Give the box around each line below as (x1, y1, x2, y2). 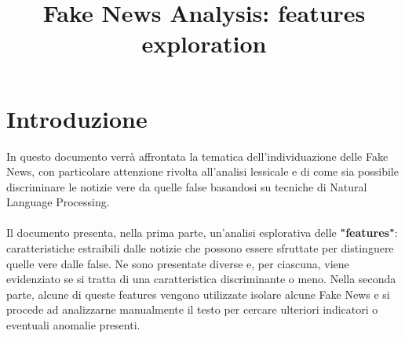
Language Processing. (6, 194, 110, 210)
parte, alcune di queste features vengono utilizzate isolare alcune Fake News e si (6, 285, 390, 302)
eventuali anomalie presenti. (6, 317, 140, 333)
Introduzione (6, 102, 148, 134)
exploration (141, 27, 267, 60)
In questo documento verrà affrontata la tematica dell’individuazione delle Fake (6, 147, 389, 164)
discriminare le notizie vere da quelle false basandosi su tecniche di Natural (6, 178, 367, 194)
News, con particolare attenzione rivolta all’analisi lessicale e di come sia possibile (6, 163, 399, 180)
